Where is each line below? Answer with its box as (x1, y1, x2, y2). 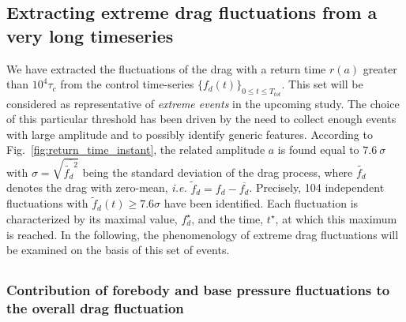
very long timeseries (6, 23, 174, 47)
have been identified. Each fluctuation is (164, 195, 359, 212)
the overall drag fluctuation (6, 298, 184, 318)
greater (363, 60, 397, 77)
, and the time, (191, 210, 264, 227)
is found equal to (277, 141, 359, 158)
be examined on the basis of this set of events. (6, 241, 230, 258)
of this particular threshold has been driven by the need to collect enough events (6, 110, 397, 127)
